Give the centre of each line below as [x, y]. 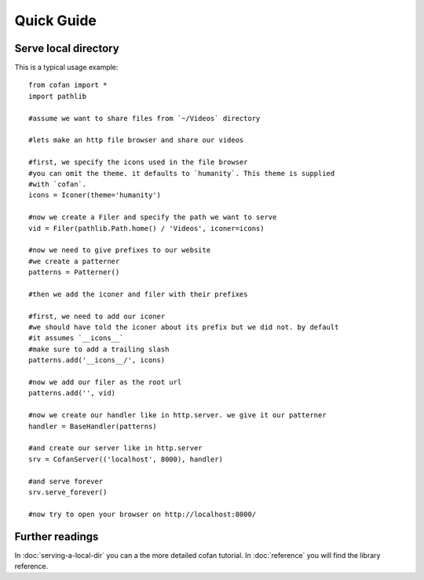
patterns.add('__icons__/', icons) [97, 360]
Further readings [57, 536]
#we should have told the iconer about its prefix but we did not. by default [184, 327]
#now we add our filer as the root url [105, 382]
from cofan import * [68, 85]
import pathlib [58, 96]
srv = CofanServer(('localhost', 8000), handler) [126, 459]
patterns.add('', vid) [72, 393]
